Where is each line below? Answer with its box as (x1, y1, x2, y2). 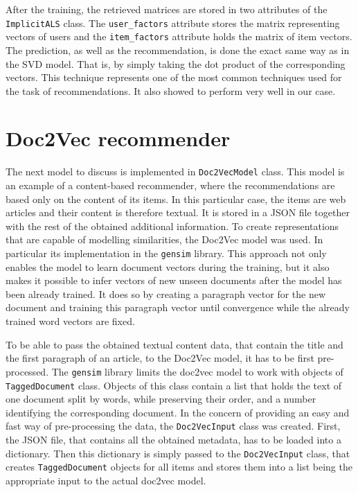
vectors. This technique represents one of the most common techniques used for (6, 70, 342, 85)
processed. (6, 364, 49, 378)
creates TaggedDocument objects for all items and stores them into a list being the (6, 459, 352, 474)
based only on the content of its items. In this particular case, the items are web (6, 191, 346, 206)
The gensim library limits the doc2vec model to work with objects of (51, 364, 343, 378)
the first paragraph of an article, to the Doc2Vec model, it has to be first (6, 351, 314, 365)
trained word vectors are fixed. (6, 314, 135, 328)
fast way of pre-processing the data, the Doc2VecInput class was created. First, (6, 419, 341, 433)
